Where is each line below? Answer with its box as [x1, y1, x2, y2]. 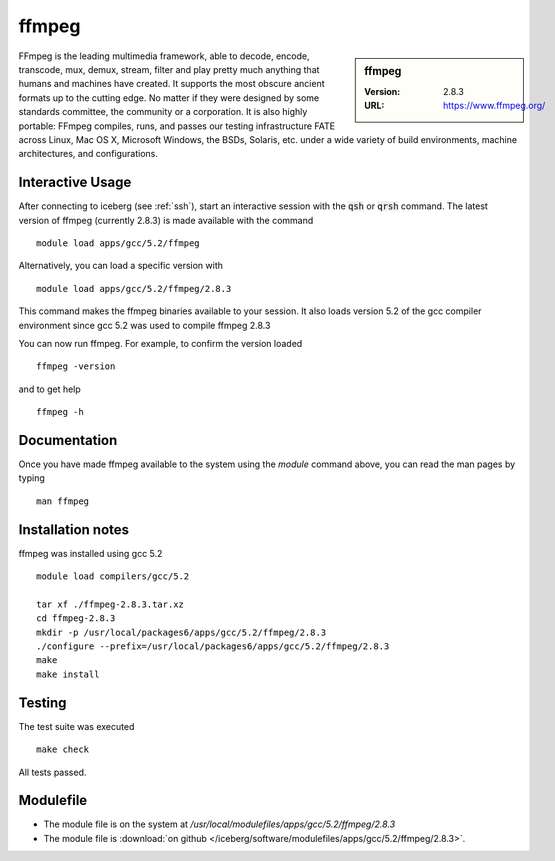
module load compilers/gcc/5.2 [36, 571, 190, 582]
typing [18, 472, 45, 484]
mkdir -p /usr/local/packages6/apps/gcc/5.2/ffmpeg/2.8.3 [36, 626, 327, 638]
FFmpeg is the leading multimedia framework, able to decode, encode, [18, 50, 310, 62]
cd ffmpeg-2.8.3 [36, 613, 116, 624]
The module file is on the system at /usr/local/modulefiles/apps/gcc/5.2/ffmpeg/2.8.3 [43, 818, 396, 830]
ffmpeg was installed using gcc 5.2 [18, 547, 163, 559]
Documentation [18, 431, 118, 449]
